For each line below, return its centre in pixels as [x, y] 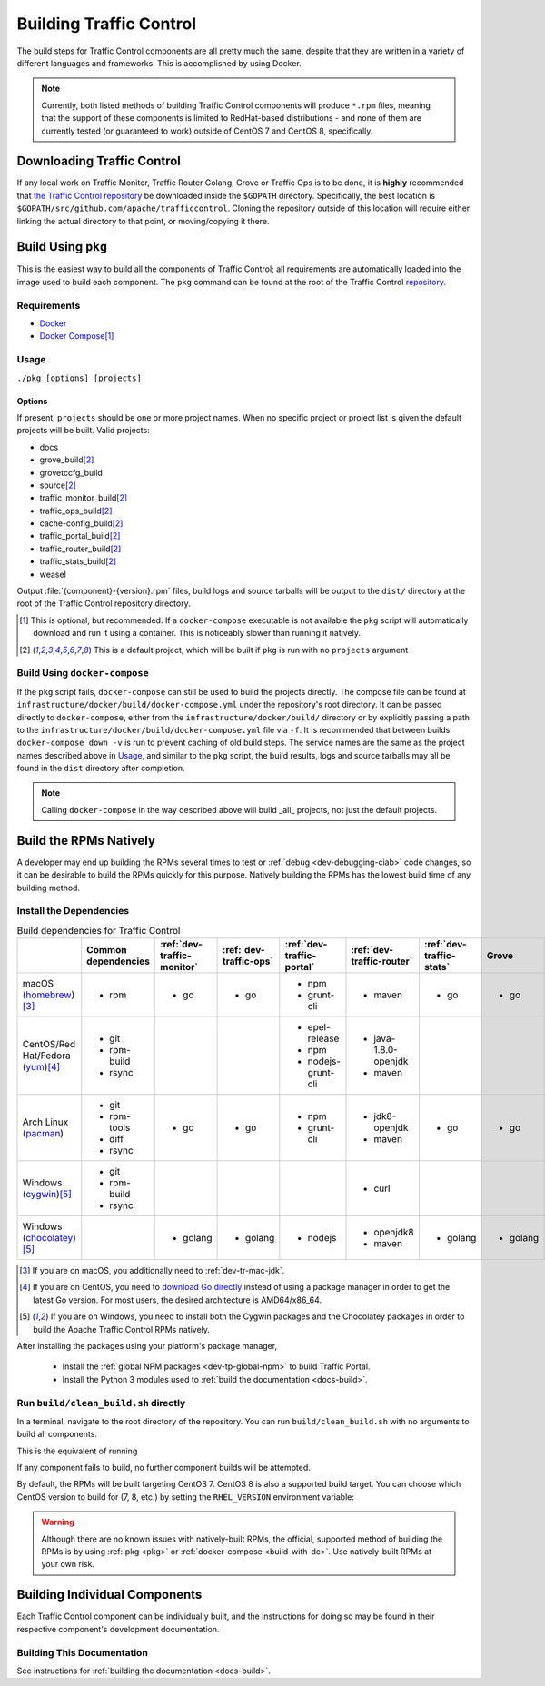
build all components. [57, 1434]
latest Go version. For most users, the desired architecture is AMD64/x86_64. [178, 1300]
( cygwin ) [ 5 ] [47, 1195]
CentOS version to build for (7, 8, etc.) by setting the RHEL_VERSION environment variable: [185, 1497]
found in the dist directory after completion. [101, 769]
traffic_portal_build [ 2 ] [80, 536]
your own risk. [68, 1564]
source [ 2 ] [58, 485]
